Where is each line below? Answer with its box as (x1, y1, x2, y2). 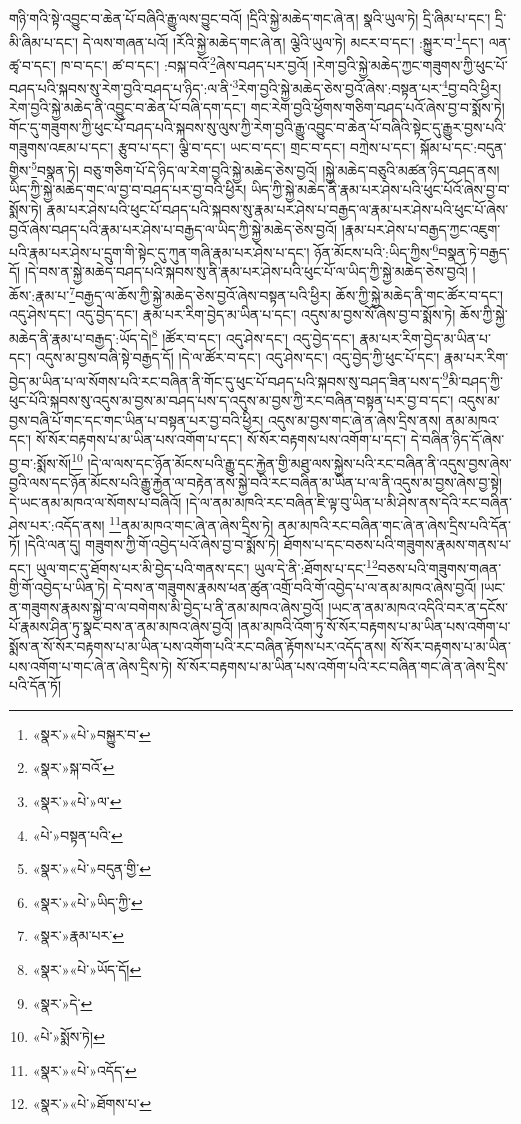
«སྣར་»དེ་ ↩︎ (32, 992, 93, 1013)
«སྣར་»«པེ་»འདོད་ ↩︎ (32, 1059, 137, 1080)
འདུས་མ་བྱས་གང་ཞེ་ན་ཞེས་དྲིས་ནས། (267, 409, 442, 430)
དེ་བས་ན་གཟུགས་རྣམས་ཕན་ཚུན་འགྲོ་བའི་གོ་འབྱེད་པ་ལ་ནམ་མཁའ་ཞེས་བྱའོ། (113, 577, 477, 598)
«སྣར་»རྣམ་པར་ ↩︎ (32, 925, 124, 946)
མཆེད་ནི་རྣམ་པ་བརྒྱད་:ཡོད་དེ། (9, 327, 152, 348)
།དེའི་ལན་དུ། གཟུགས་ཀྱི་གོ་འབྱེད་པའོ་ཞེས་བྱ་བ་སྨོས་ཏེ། (24, 534, 280, 555)
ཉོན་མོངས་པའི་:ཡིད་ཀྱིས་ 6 (314, 239, 439, 262)
